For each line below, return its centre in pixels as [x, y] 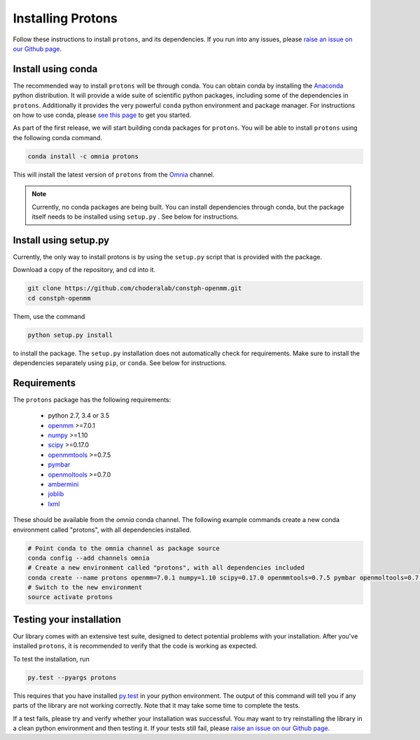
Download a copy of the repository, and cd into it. [84, 270]
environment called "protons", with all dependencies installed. [102, 530]
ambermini [63, 484]
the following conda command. [58, 137]
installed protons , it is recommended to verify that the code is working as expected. [135, 646]
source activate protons [70, 597]
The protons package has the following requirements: [92, 399]
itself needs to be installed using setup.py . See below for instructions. [135, 217]
